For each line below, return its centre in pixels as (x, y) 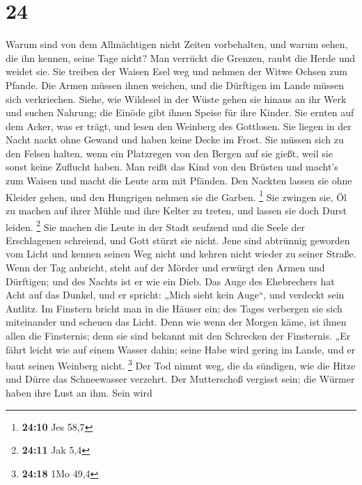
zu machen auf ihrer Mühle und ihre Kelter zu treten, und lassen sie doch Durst (176, 210)
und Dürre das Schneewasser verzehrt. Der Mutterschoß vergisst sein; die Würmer (180, 379)
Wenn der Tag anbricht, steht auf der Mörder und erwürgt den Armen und (165, 267)
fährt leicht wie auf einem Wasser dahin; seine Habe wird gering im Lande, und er (181, 349)
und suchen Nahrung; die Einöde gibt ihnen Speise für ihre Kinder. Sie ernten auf (180, 112)
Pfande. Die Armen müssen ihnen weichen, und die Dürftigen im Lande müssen (175, 85)
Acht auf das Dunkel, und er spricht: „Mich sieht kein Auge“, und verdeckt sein (175, 295)
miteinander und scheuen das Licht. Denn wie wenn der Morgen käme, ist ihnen (176, 322)
